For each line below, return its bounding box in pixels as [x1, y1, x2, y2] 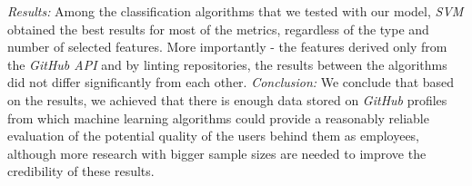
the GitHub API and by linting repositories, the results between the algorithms [7, 54, 447, 73]
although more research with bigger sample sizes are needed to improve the [7, 143, 427, 162]
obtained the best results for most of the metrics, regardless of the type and [7, 19, 429, 38]
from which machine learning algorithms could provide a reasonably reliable [7, 108, 429, 127]
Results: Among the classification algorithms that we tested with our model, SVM [7, 2, 464, 20]
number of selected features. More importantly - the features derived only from [7, 37, 447, 56]
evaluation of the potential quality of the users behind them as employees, [7, 126, 420, 145]
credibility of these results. [7, 162, 155, 181]
